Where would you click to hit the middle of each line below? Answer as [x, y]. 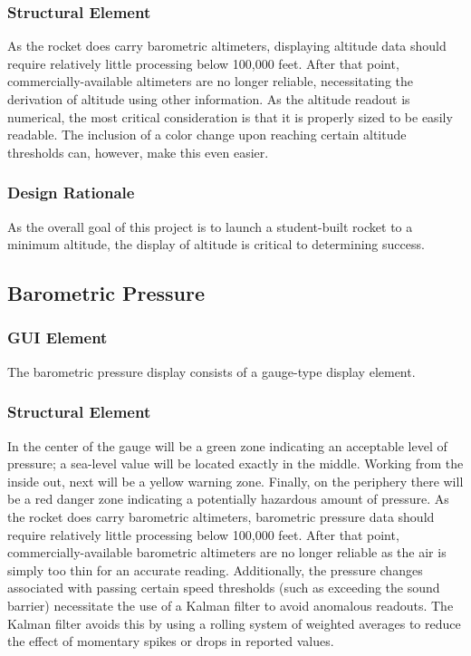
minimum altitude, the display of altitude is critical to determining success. [216, 244]
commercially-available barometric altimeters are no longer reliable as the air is [227, 552]
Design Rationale [71, 193]
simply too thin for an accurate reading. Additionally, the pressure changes [215, 569]
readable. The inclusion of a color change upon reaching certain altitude [207, 135]
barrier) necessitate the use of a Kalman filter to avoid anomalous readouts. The [231, 605]
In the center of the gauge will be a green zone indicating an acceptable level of [227, 445]
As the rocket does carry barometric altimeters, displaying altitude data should [227, 46]
